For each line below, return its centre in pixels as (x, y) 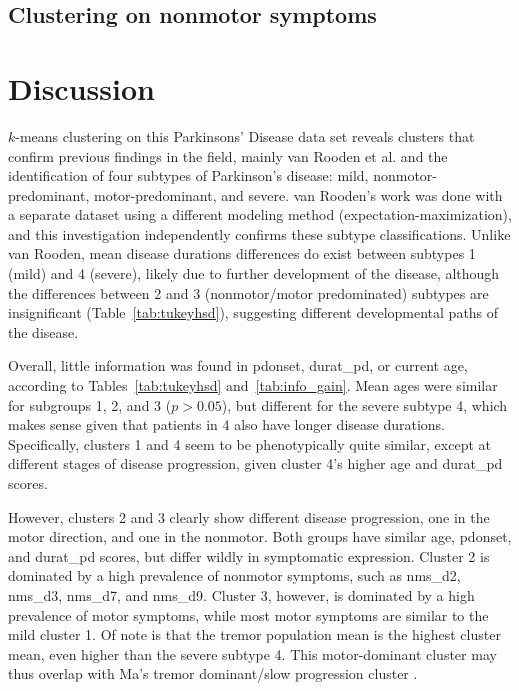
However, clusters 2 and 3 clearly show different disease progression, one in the (249, 516)
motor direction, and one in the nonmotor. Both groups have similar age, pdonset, (260, 536)
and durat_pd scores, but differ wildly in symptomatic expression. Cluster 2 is (249, 555)
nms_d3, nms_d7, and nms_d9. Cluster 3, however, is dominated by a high (241, 594)
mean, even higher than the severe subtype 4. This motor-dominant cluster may (252, 653)
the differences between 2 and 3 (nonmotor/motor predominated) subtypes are (248, 292)
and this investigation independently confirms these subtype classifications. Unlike (259, 233)
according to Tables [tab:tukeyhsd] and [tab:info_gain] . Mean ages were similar (253, 385)
